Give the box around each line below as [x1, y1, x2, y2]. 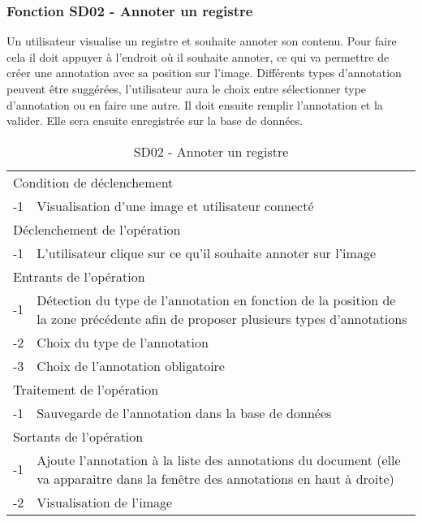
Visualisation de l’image [37, 492, 173, 511]
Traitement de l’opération [13, 379, 159, 399]
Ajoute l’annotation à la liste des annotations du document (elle [37, 450, 401, 469]
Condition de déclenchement [13, 172, 174, 192]
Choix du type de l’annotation [37, 332, 209, 352]
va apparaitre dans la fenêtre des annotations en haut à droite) [37, 468, 394, 488]
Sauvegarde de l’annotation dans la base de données [37, 403, 332, 422]
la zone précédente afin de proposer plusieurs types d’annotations [37, 308, 407, 328]
